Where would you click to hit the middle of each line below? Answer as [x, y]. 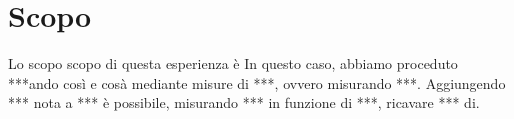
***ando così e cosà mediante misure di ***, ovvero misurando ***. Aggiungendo [257, 82]
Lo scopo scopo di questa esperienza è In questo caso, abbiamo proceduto [233, 63]
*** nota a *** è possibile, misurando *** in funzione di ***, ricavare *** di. [244, 102]
